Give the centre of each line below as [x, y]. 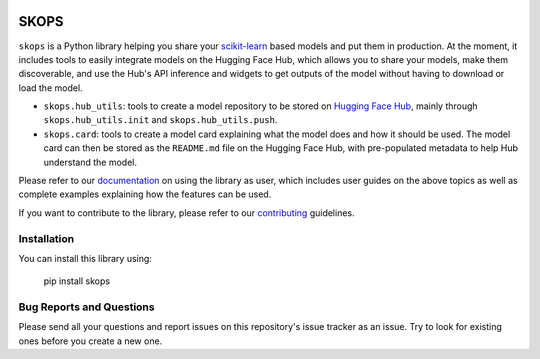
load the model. [51, 87]
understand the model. [90, 162]
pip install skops [76, 281]
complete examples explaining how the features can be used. [145, 194]
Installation [46, 238]
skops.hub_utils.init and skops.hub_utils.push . [160, 120]
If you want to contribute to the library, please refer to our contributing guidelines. [186, 212]
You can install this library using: [85, 258]
